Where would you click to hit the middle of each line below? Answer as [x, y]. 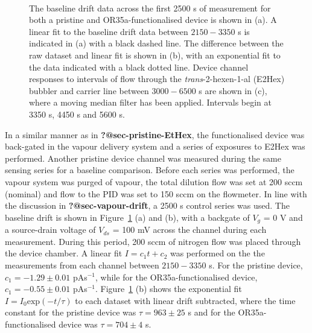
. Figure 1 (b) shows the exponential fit [169, 289]
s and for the [212, 312]
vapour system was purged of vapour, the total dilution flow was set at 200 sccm [154, 181]
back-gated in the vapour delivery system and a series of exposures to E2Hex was [155, 146]
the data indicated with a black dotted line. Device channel [139, 67]
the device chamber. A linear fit [64, 253]
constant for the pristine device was [71, 312]
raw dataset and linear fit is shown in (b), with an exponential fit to [155, 55]
